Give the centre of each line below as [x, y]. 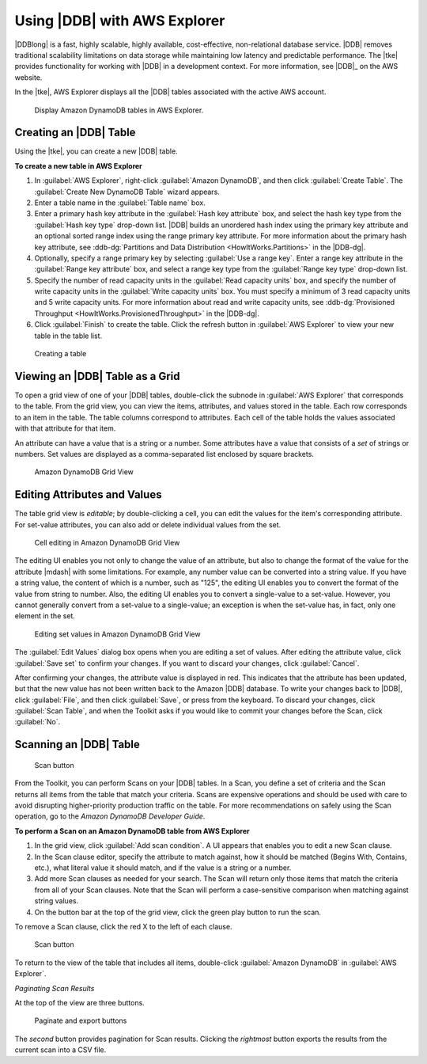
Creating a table [60, 354]
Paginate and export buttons [81, 1020]
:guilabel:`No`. [38, 722]
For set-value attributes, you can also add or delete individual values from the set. [148, 524]
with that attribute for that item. [65, 428]
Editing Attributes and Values [88, 495]
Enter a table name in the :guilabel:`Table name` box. [120, 203]
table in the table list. [68, 336]
